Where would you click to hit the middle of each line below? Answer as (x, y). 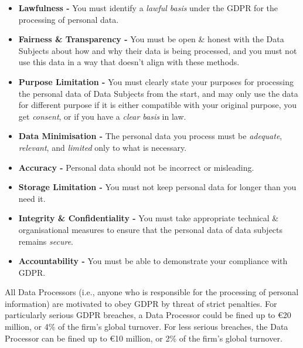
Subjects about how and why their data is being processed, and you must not (158, 50)
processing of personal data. (69, 19)
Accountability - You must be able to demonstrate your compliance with (153, 261)
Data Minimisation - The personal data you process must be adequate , (150, 136)
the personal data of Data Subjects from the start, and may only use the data (158, 93)
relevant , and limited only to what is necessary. (103, 147)
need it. (32, 198)
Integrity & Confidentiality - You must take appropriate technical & (149, 218)
